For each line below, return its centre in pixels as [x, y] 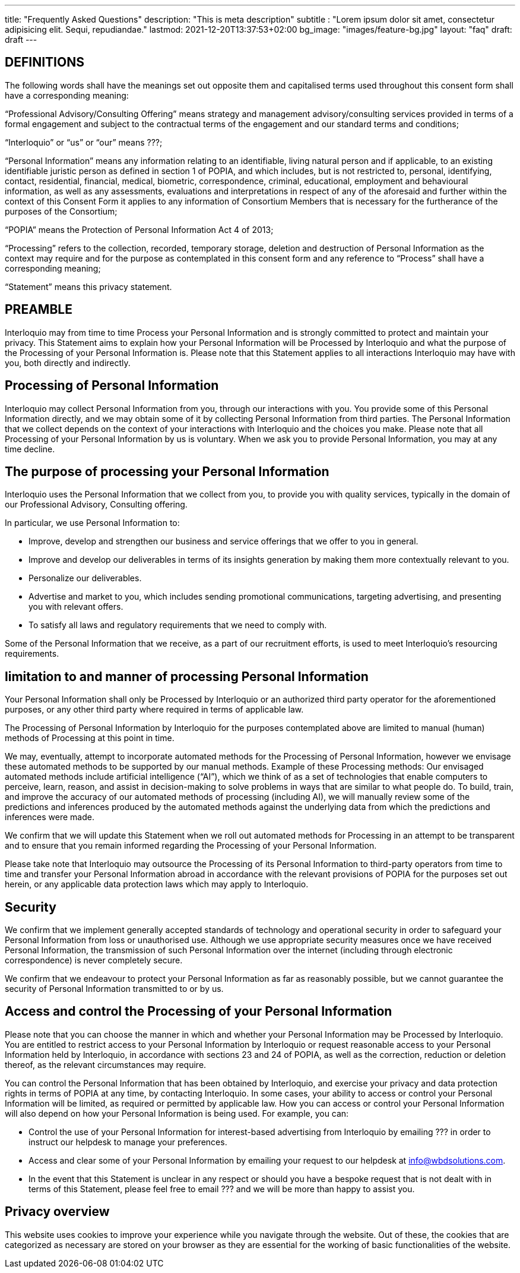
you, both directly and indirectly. [68, 363]
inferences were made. [50, 817]
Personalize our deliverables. [85, 578]
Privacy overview [57, 1212]
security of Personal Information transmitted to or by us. [114, 989]
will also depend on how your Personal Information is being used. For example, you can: [177, 1113]
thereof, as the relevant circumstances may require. [106, 1064]
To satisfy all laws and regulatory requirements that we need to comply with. [178, 625]
